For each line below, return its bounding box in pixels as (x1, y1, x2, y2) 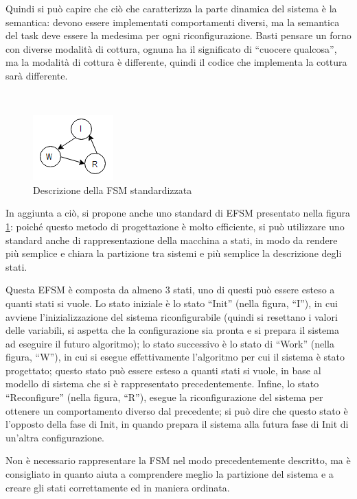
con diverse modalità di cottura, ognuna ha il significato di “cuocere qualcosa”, (5, 41, 337, 56)
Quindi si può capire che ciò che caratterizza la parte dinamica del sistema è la (5, 1, 337, 15)
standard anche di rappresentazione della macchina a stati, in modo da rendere (5, 232, 338, 247)
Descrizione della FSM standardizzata (33, 182, 192, 197)
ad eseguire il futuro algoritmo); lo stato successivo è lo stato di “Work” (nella (5, 336, 334, 350)
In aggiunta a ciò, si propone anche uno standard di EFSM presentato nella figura (5, 206, 351, 220)
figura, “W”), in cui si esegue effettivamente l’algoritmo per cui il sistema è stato (5, 350, 345, 364)
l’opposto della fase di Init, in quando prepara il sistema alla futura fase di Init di (5, 417, 349, 431)
